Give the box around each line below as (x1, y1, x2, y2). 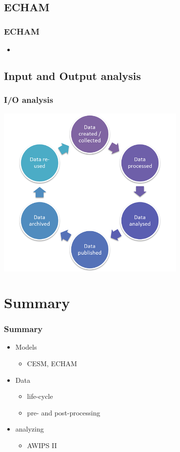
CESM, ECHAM (27, 358, 77, 368)
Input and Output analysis (4, 68, 141, 83)
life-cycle (27, 391, 53, 401)
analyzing (15, 424, 44, 434)
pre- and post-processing (27, 407, 100, 417)
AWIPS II (27, 440, 57, 450)
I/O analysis (4, 94, 53, 106)
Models (15, 342, 37, 352)
